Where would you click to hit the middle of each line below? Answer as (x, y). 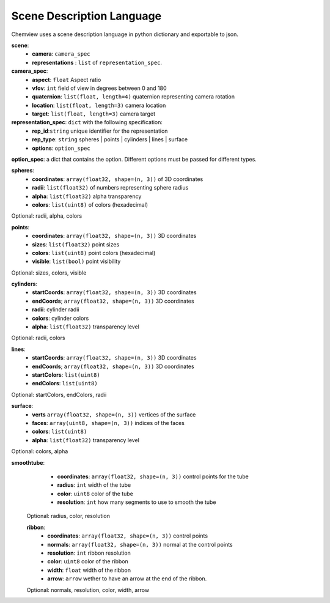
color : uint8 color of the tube (95, 494)
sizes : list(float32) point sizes (76, 244)
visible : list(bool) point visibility (76, 261)
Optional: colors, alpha (40, 451)
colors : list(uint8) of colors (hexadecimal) (90, 204)
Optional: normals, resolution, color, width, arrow (88, 590)
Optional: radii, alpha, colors (47, 216)
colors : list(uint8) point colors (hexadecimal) (94, 253)
